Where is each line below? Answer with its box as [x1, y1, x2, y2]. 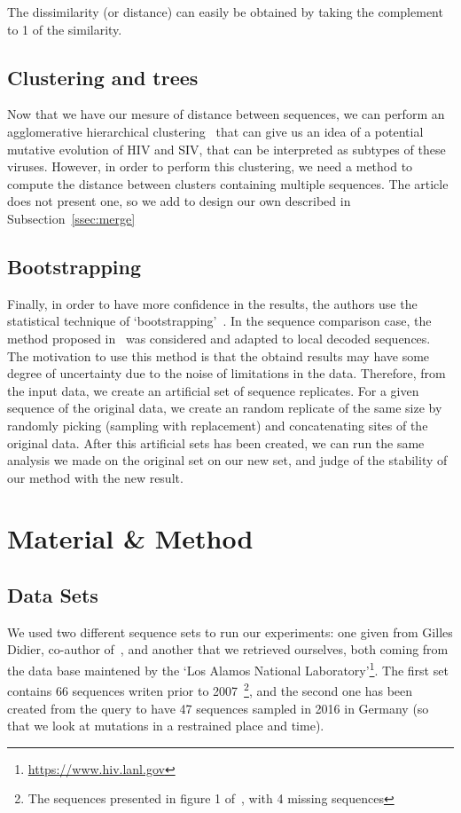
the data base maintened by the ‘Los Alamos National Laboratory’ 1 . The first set [7, 659, 449, 679]
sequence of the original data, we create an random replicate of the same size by [7, 399, 442, 417]
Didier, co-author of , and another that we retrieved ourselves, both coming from [7, 640, 449, 659]
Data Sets [7, 581, 98, 609]
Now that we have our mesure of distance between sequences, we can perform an [7, 105, 445, 123]
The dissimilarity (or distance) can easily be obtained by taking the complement [7, 3, 443, 20]
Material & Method [7, 520, 254, 556]
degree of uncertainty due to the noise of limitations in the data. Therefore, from [7, 364, 446, 383]
